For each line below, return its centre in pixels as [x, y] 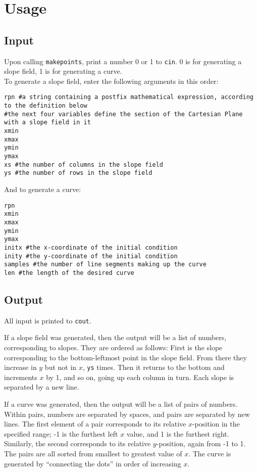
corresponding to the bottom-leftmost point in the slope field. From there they [125, 357]
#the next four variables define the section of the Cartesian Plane [123, 114]
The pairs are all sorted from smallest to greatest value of [93, 453]
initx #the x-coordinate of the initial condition [91, 247]
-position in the [216, 424]
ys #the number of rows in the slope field [78, 173]
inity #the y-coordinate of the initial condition [91, 256]
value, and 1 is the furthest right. [178, 433]
